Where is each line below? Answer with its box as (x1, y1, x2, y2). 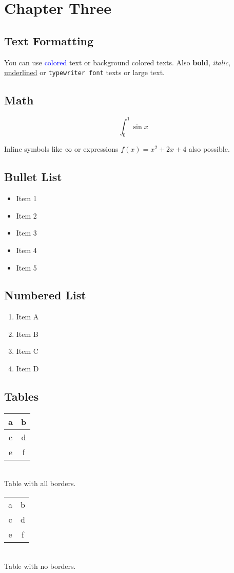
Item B (16, 328, 38, 339)
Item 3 (16, 227, 37, 238)
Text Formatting (4, 32, 94, 48)
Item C (16, 346, 38, 356)
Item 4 (16, 244, 37, 255)
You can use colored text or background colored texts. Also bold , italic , (4, 57, 230, 67)
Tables (4, 388, 39, 404)
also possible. (188, 144, 230, 154)
